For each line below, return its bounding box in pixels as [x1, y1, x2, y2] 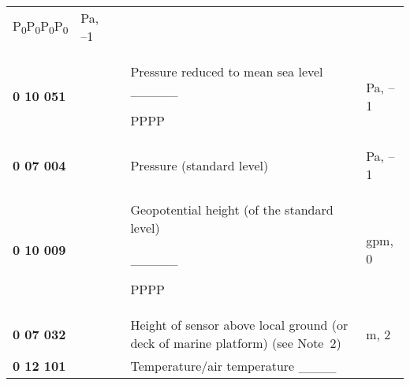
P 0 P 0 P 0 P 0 [13, 16, 69, 38]
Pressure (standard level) [130, 155, 269, 174]
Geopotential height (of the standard [130, 200, 334, 219]
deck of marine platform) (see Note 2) [130, 334, 341, 352]
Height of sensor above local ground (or [130, 316, 348, 334]
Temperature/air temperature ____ [130, 357, 337, 375]
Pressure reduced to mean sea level [130, 62, 323, 80]
